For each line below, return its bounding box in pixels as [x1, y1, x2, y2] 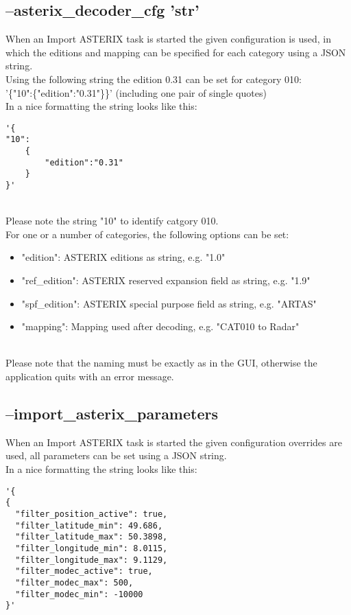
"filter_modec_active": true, [15, 566, 153, 577]
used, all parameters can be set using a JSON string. [5, 448, 227, 463]
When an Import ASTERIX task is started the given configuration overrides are [5, 434, 342, 449]
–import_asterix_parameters [5, 403, 219, 424]
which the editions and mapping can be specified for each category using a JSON [5, 45, 346, 59]
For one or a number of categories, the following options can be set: [5, 227, 289, 241]
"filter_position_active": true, [15, 509, 168, 519]
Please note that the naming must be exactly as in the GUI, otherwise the [5, 356, 317, 370]
